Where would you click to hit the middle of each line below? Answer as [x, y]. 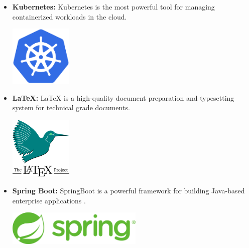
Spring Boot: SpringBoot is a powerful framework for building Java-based [129, 190]
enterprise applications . [49, 200]
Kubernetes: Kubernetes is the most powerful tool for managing [113, 7]
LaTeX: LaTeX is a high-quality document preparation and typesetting [123, 97]
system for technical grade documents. [71, 107]
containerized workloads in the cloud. [70, 16]
